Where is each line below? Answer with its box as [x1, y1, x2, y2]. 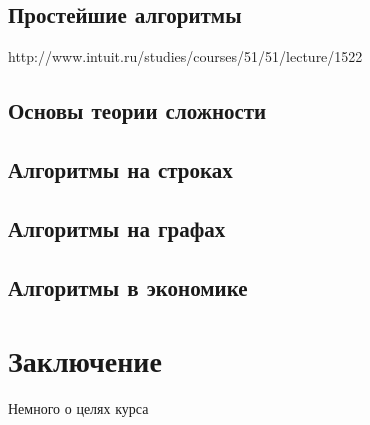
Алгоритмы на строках [8, 153, 233, 184]
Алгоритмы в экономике [8, 271, 248, 302]
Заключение [8, 340, 162, 381]
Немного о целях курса [8, 398, 149, 419]
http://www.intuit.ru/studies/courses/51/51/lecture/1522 [8, 46, 363, 67]
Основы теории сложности [8, 95, 267, 126]
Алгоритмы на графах [8, 212, 226, 243]
